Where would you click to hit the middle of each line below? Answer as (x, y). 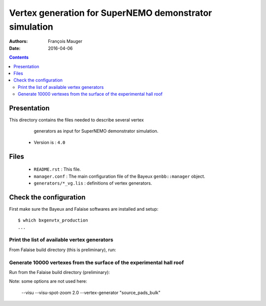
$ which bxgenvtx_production (53, 220)
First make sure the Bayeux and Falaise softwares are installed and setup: (84, 209)
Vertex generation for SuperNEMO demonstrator (111, 13)
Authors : (18, 41)
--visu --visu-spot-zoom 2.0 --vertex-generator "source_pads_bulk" (91, 292)
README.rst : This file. (57, 169)
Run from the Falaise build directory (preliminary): (60, 272)
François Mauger (65, 41)
